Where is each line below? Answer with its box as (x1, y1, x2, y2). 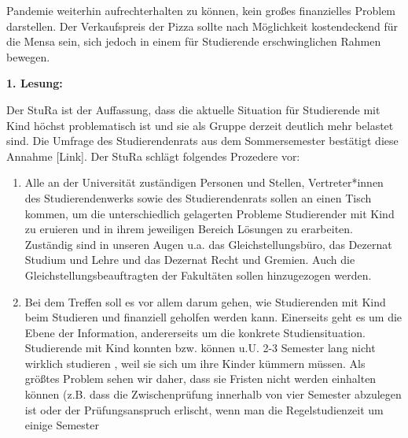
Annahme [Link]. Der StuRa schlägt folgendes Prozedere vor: (6, 147, 300, 164)
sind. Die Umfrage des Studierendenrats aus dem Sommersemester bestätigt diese (6, 132, 399, 149)
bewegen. (6, 48, 50, 65)
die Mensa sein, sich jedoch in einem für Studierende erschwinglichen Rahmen (6, 33, 381, 50)
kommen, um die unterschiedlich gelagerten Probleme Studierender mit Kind (24, 205, 395, 221)
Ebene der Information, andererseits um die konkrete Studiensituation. (24, 324, 366, 340)
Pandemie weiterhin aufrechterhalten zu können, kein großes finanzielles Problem (6, 2, 396, 18)
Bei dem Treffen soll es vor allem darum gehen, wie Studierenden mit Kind (24, 293, 386, 310)
